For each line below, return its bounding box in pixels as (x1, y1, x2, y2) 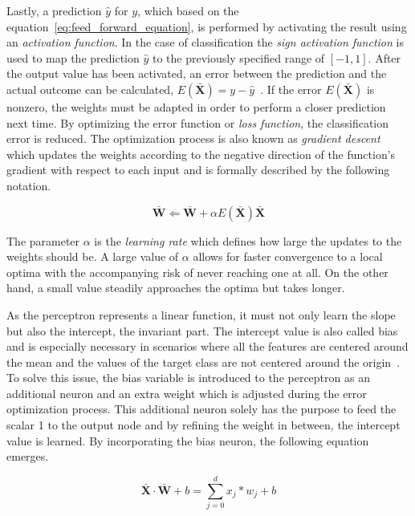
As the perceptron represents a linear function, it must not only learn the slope (6, 306, 396, 323)
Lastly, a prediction (6, 2, 102, 18)
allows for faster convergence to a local (193, 248, 383, 265)
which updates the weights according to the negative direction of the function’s (6, 145, 396, 162)
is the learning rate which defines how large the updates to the (94, 232, 402, 249)
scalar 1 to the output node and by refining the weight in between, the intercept (6, 416, 401, 433)
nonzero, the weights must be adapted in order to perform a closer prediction (6, 98, 386, 115)
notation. (6, 177, 51, 193)
